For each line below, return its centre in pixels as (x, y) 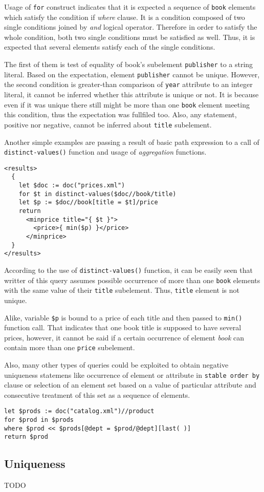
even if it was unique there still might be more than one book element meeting (127, 104)
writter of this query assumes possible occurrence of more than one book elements (132, 280)
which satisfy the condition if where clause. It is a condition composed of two (125, 17)
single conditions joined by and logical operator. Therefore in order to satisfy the (131, 27)
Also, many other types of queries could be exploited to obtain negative (116, 365)
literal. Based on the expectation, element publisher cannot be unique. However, (132, 74)
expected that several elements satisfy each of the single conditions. (110, 47)
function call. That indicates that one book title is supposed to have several (123, 327)
